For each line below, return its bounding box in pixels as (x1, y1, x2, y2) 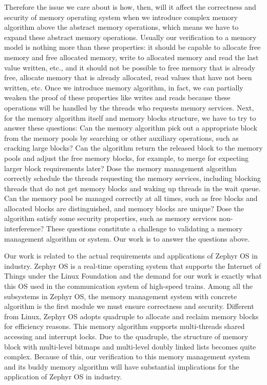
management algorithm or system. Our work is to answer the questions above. (4, 233, 250, 244)
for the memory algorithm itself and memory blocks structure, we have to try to (4, 112, 256, 123)
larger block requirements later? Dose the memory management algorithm (4, 162, 237, 173)
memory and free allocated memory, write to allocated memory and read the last (4, 51, 259, 62)
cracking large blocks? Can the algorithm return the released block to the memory (4, 142, 263, 153)
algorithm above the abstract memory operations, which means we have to (4, 22, 239, 32)
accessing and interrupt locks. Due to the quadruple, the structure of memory (4, 331, 249, 341)
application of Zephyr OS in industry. (4, 371, 122, 382)
